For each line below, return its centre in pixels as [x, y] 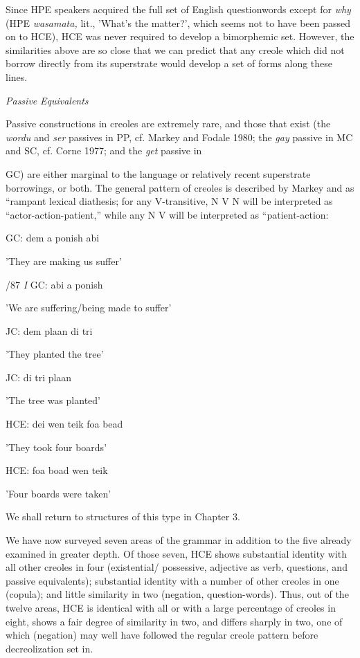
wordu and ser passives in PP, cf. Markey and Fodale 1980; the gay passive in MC [179, 137]
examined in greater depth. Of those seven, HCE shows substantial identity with [177, 553]
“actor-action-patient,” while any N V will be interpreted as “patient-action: [167, 214]
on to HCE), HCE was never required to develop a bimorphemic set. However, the [180, 36]
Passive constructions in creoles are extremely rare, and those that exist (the [168, 124]
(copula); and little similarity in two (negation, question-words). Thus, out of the [177, 594]
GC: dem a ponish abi [53, 238]
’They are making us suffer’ [64, 261]
